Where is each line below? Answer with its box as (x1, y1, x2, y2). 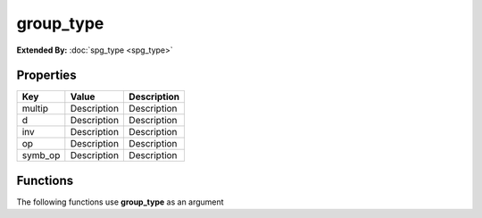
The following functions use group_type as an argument (16, 197, 224, 207)
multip (21, 103, 49, 115)
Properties (16, 68, 77, 83)
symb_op (21, 149, 61, 162)
